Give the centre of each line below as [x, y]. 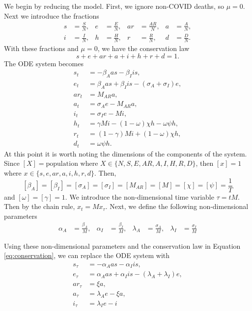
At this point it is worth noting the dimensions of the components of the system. [126, 153]
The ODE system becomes [44, 63]
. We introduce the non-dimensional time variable [140, 196]
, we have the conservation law [143, 48]
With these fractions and [41, 48]
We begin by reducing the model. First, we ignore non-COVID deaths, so [114, 6]
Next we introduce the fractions [52, 15]
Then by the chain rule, [40, 206]
